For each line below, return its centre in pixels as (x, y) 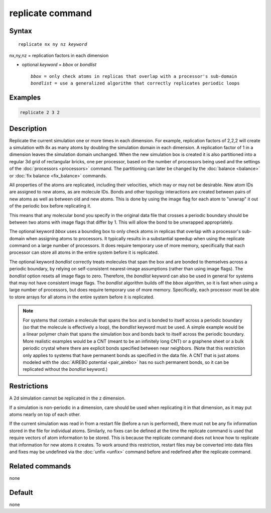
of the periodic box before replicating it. (50, 206)
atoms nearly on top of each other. (45, 415)
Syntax (21, 31)
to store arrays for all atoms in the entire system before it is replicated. (82, 297)
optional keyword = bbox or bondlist (59, 65)
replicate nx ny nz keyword (53, 44)
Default (21, 492)
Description (28, 128)
